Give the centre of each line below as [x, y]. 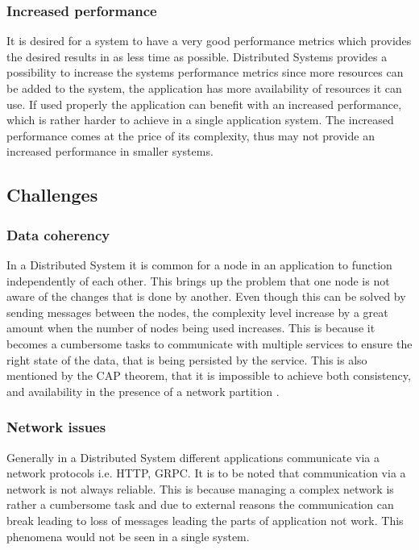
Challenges [52, 195]
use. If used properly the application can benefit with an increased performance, [204, 104]
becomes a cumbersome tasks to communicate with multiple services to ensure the [209, 343]
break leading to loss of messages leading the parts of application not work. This [205, 520]
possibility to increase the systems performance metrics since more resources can [205, 72]
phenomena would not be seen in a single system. [128, 536]
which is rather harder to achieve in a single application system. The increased [200, 120]
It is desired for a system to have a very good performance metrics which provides [209, 41]
